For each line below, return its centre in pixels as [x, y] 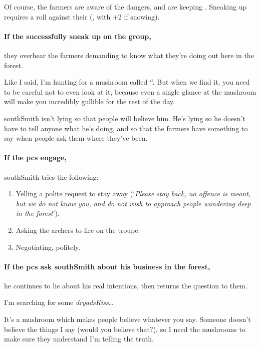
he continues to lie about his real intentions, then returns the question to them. [126, 285]
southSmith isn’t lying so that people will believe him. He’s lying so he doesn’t [125, 118]
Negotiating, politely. [48, 247]
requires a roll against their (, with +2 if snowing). [82, 16]
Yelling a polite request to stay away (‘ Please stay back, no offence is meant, [133, 194]
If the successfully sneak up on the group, [78, 36]
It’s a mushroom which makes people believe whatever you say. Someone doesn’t [127, 319]
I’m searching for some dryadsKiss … [59, 302]
